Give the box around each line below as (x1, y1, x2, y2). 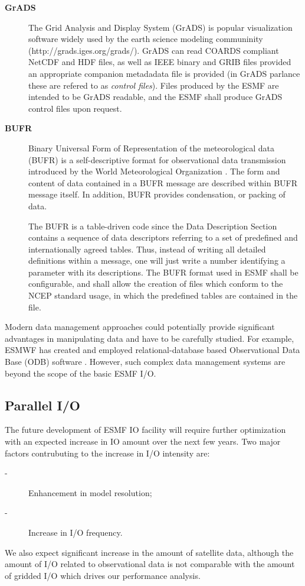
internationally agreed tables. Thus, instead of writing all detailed (28, 242, 266, 255)
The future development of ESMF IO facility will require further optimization (5, 423, 286, 436)
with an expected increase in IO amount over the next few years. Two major (5, 435, 281, 448)
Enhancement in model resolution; (28, 486, 152, 498)
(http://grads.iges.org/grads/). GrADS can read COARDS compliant (28, 44, 279, 56)
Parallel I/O (5, 396, 80, 414)
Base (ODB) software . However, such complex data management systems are (5, 355, 286, 368)
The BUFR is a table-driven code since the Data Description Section (28, 219, 277, 232)
